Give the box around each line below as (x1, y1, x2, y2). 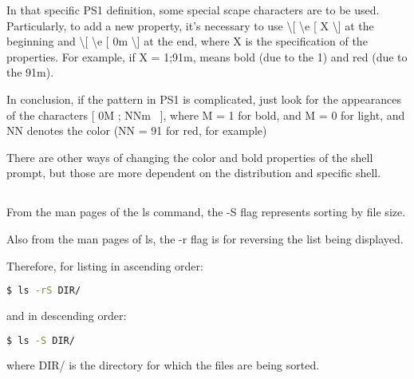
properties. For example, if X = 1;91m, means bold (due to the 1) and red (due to (6, 48, 408, 65)
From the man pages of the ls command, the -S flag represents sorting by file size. (6, 203, 406, 220)
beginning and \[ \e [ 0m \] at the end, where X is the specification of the (6, 33, 368, 49)
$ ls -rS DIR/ (6, 285, 81, 297)
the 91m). (6, 64, 54, 81)
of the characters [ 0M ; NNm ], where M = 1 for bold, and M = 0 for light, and (6, 106, 405, 123)
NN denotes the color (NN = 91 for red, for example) (6, 122, 267, 139)
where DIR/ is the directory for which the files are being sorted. (6, 357, 320, 373)
